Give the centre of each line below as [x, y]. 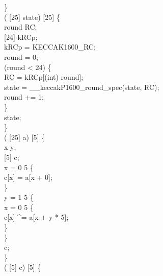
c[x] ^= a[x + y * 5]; [36, 217]
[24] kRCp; [21, 37]
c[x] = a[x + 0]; [28, 177]
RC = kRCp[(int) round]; [44, 77]
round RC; [21, 27]
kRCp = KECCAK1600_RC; [50, 47]
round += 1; [24, 97]
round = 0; [21, 56]
